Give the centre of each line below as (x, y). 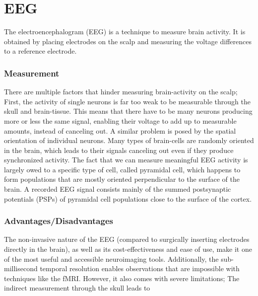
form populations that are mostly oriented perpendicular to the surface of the (122, 179)
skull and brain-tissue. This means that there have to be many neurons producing (128, 111)
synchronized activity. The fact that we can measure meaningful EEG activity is (126, 160)
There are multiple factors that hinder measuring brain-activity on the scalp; (121, 92)
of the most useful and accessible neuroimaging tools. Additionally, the (111, 259)
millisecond (21, 268)
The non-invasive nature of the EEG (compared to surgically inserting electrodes (127, 239)
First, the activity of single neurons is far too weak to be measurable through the (127, 101)
